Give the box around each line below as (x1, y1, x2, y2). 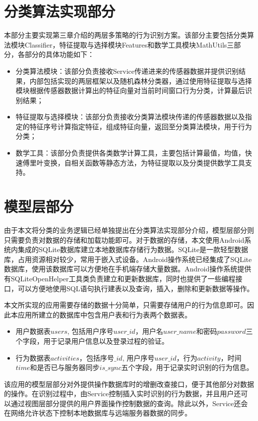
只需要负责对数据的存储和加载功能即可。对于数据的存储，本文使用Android (4, 234, 245, 245)
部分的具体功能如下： (24, 49, 94, 59)
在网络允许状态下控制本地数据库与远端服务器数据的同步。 (4, 408, 192, 418)
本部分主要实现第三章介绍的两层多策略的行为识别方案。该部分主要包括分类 (4, 30, 247, 40)
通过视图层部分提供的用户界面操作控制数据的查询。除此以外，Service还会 (10, 398, 248, 408)
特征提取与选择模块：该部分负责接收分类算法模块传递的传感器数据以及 (15, 111, 245, 122)
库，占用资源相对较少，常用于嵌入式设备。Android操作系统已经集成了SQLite (4, 254, 252, 264)
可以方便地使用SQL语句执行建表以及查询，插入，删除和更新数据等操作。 (17, 283, 254, 293)
